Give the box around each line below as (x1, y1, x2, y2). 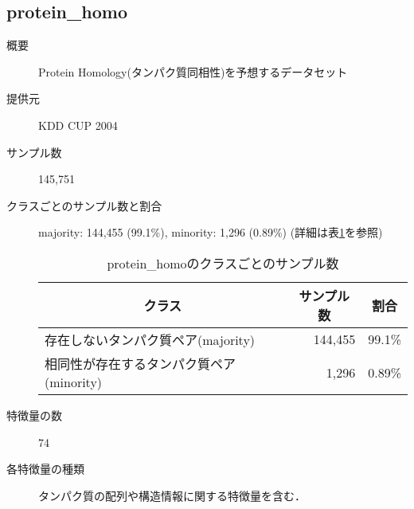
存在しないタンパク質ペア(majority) (45, 330, 256, 349)
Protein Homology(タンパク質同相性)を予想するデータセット (38, 63, 348, 80)
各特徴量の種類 (6, 460, 84, 477)
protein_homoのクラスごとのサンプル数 (107, 253, 339, 272)
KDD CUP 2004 (38, 116, 118, 133)
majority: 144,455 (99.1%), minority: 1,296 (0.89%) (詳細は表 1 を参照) (38, 224, 383, 241)
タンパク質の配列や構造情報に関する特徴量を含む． (38, 487, 306, 503)
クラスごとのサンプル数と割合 (6, 197, 162, 213)
